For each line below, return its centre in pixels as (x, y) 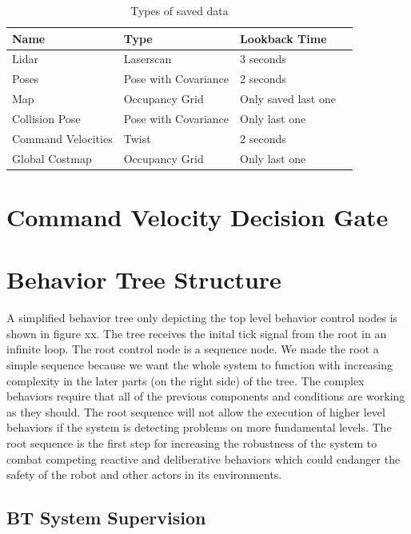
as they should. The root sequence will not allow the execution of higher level (196, 411)
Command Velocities (62, 138)
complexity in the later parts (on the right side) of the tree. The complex (186, 380)
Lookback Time (283, 38)
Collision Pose (46, 118)
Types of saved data (180, 10)
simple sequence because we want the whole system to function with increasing (200, 365)
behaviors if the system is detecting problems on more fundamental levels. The (199, 427)
